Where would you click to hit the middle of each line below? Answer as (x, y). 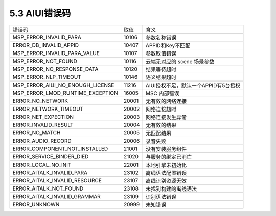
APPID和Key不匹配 (168, 45)
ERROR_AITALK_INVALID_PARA (50, 172)
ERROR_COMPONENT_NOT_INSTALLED (60, 149)
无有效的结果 (161, 125)
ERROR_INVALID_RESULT (43, 125)
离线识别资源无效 (166, 181)
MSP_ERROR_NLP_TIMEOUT (47, 77)
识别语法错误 (161, 197)
